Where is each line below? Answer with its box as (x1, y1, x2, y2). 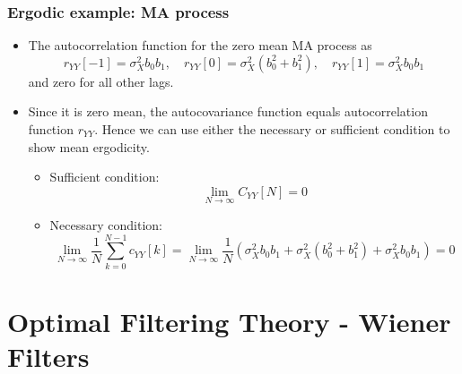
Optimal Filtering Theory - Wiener (7, 302, 451, 339)
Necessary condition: (49, 216, 163, 234)
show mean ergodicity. (28, 137, 150, 156)
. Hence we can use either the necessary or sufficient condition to (94, 120, 450, 138)
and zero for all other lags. (28, 72, 174, 90)
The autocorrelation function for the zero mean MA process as (28, 36, 372, 55)
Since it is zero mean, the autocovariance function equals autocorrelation (28, 102, 428, 121)
